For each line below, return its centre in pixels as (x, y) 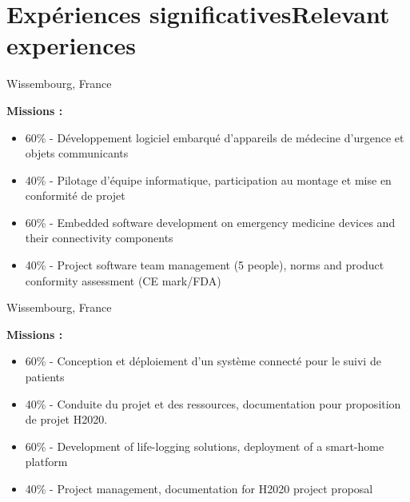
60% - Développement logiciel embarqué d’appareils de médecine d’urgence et (215, 137)
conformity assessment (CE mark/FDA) (123, 280)
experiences (71, 45)
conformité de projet (75, 195)
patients (45, 377)
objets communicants (77, 153)
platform (46, 462)
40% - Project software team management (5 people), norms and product (205, 265)
